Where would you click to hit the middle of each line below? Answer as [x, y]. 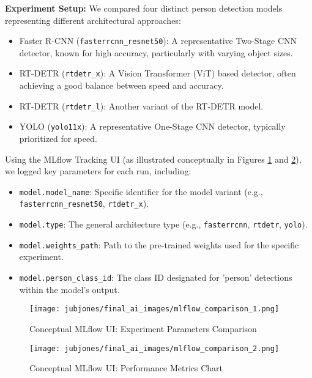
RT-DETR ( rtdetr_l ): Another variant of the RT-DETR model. [141, 106]
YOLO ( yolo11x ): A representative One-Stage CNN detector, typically [152, 126]
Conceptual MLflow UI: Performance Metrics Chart [126, 368]
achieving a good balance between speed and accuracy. [121, 85]
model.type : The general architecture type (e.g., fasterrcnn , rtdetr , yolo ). [163, 224]
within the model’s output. [69, 289]
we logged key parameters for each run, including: [98, 171]
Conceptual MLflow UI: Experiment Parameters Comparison [143, 328]
